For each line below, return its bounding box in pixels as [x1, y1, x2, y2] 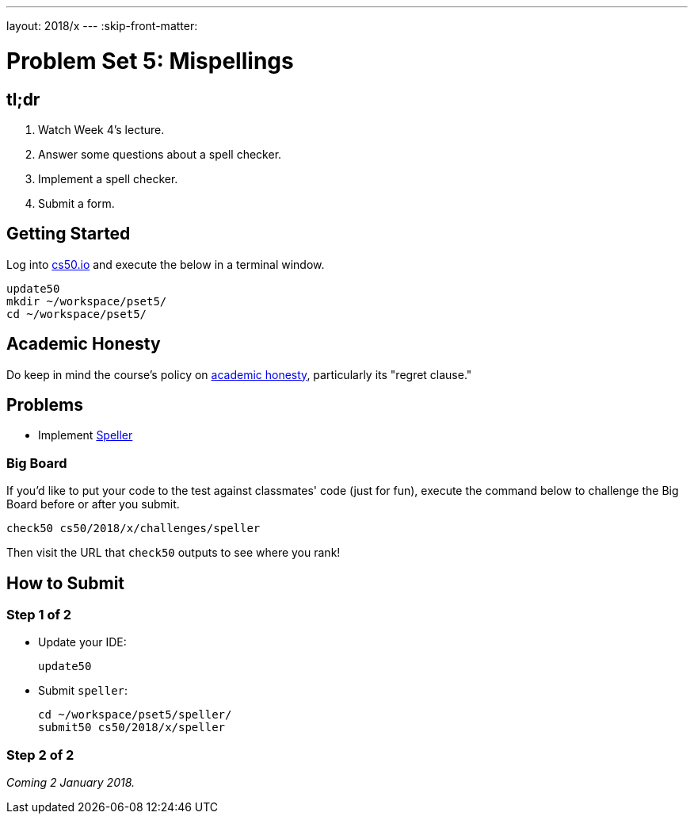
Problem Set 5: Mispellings [6, 47, 294, 75]
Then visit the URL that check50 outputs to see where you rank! [6, 546, 341, 560]
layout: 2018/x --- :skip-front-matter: [6, 19, 198, 33]
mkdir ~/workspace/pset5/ [6, 294, 167, 308]
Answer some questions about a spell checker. [38, 147, 282, 161]
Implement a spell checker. [38, 171, 178, 186]
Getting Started [6, 224, 131, 244]
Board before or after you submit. [6, 497, 180, 512]
